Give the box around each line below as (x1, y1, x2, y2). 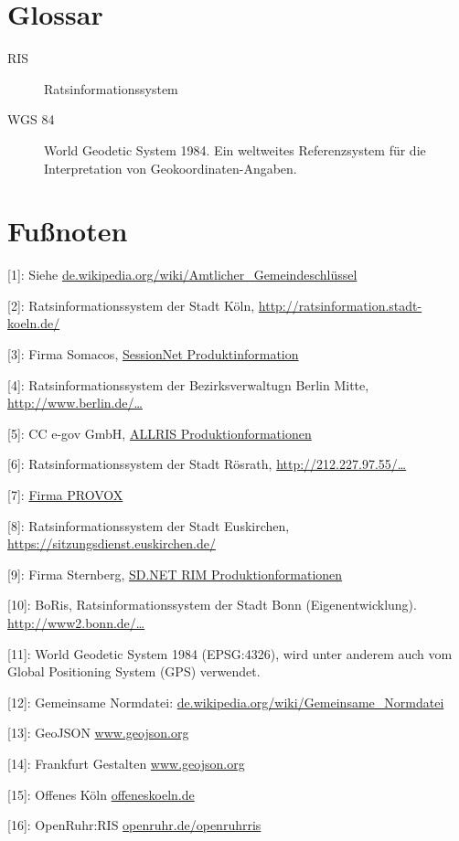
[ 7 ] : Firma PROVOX (7, 484, 123, 504)
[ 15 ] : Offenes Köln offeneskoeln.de (7, 784, 195, 804)
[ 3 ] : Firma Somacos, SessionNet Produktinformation (7, 345, 299, 363)
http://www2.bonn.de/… (7, 612, 145, 632)
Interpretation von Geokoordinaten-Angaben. (44, 158, 297, 177)
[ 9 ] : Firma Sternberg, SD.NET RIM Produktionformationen (7, 564, 343, 583)
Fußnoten (7, 212, 128, 250)
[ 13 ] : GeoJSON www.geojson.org (7, 723, 189, 742)
